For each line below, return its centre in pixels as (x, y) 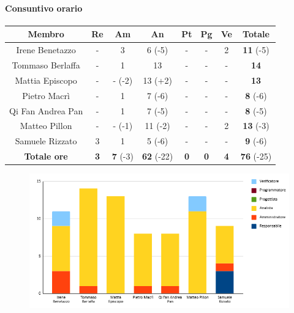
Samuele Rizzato (46, 141)
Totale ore (46, 156)
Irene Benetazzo (46, 50)
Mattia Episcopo (46, 80)
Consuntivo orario (44, 8)
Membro (46, 34)
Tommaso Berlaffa (46, 64)
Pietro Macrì (46, 95)
